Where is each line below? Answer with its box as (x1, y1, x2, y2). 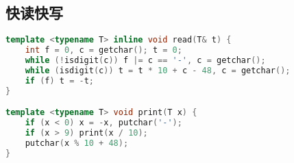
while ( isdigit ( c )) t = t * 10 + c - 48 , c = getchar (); (25, 65, 291, 75)
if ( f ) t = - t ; (25, 75, 94, 86)
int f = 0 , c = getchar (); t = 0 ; (25, 45, 182, 55)
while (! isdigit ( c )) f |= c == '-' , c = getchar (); (25, 55, 266, 65)
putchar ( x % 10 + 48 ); (25, 138, 129, 148)
